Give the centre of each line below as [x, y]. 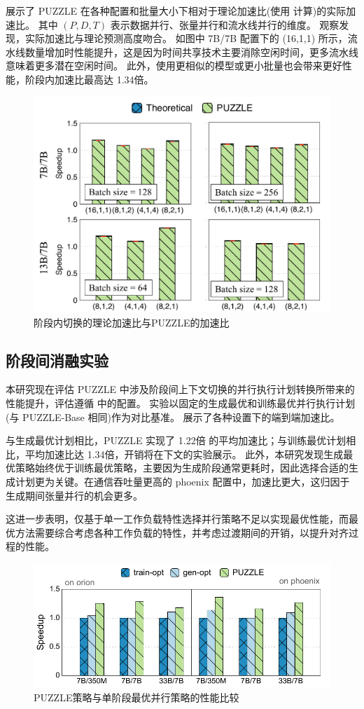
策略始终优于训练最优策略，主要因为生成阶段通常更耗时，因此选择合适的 [182, 468]
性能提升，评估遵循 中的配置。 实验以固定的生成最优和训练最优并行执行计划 [181, 403]
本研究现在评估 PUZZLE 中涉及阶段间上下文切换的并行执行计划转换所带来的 [180, 389]
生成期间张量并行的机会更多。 [74, 495]
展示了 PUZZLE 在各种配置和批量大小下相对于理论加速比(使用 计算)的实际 [176, 11]
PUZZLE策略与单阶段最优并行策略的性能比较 [136, 697]
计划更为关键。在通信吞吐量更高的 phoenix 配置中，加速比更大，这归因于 [182, 481]
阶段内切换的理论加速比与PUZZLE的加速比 [132, 322]
